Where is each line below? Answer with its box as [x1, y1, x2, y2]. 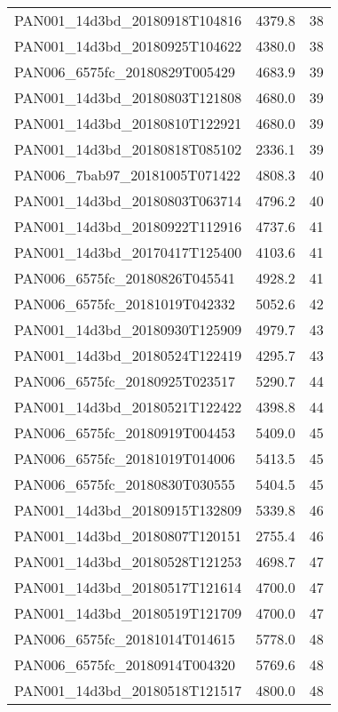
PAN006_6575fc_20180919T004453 [14, 422, 236, 443]
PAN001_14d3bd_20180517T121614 [14, 577, 242, 597]
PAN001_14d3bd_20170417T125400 [14, 242, 242, 262]
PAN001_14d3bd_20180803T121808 [14, 87, 242, 108]
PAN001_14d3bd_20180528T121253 [14, 551, 242, 572]
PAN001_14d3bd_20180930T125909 [14, 319, 242, 340]
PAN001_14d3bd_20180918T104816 [14, 10, 242, 30]
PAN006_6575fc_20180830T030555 [14, 474, 236, 494]
